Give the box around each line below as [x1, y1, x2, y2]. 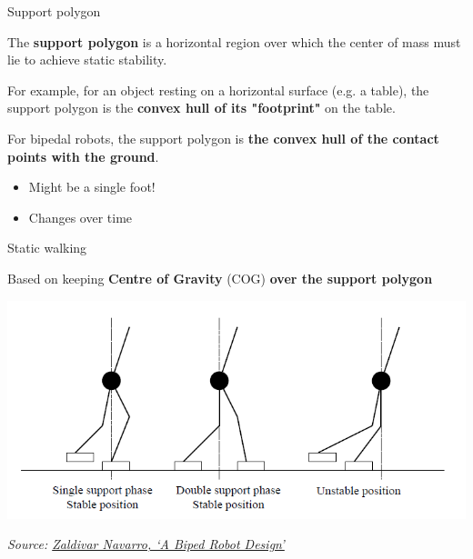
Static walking [7, 238, 87, 257]
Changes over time [28, 207, 133, 226]
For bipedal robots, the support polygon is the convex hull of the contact [7, 128, 439, 147]
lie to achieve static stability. [7, 50, 167, 69]
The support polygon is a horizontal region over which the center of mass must [7, 32, 461, 51]
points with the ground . [7, 146, 159, 165]
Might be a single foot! [28, 177, 156, 196]
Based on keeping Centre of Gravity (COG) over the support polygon [7, 268, 433, 287]
